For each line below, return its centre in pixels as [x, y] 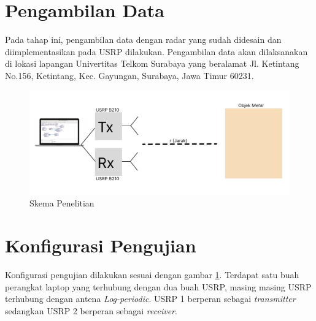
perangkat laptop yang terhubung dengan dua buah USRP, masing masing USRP [158, 286]
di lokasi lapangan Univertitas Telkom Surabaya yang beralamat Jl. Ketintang [152, 63]
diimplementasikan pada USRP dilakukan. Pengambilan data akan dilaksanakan [156, 51]
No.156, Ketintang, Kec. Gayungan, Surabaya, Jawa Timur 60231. [129, 75]
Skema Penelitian [62, 203]
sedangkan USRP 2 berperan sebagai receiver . [91, 310]
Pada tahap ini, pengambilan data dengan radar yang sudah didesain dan [143, 40]
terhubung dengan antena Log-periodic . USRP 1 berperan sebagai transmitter [150, 299]
